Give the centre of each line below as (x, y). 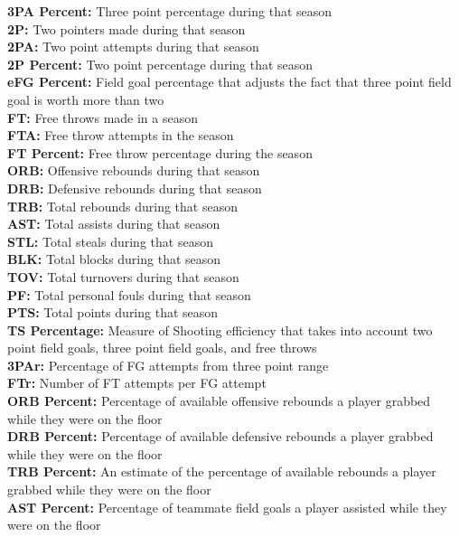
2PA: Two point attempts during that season (133, 47)
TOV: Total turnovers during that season (123, 276)
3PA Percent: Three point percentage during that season (170, 11)
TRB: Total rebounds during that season (122, 206)
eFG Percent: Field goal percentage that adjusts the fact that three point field (229, 82)
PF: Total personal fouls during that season (129, 294)
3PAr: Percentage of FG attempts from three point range (168, 365)
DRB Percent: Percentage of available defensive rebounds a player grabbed (220, 436)
